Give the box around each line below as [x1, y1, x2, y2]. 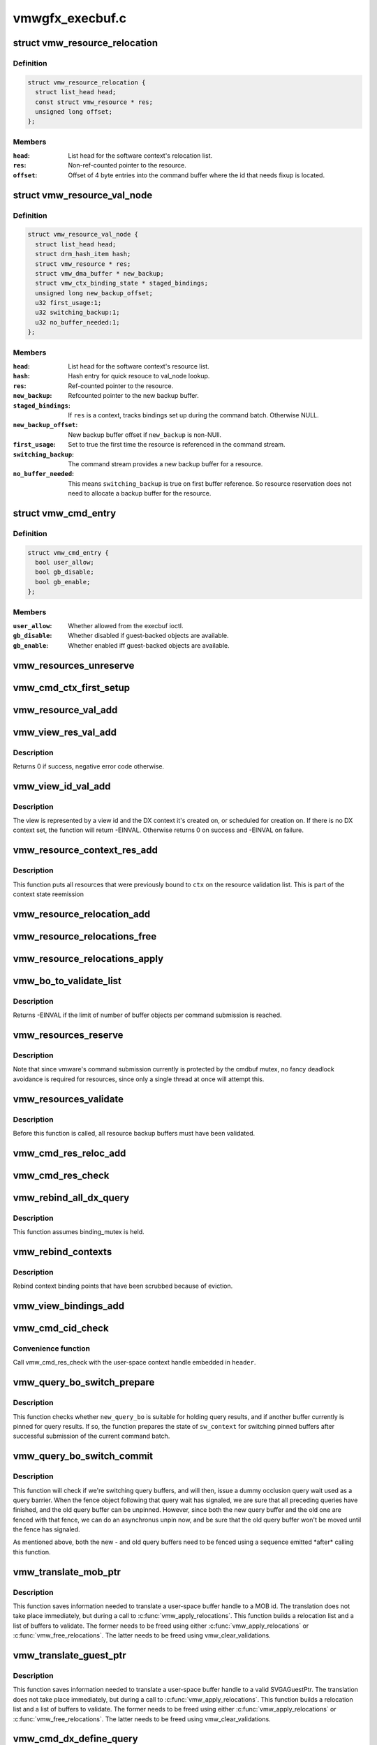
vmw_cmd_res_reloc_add [13, 1147, 126, 1159]
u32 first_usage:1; [35, 299, 102, 307]
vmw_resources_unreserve [13, 660, 135, 671]
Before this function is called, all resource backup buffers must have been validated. [13, 1129, 256, 1137]
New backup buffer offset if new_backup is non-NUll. [68, 430, 222, 439]
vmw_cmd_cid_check [13, 1323, 109, 1335]
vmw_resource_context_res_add [13, 845, 158, 856]
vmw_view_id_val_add [13, 780, 111, 792]
